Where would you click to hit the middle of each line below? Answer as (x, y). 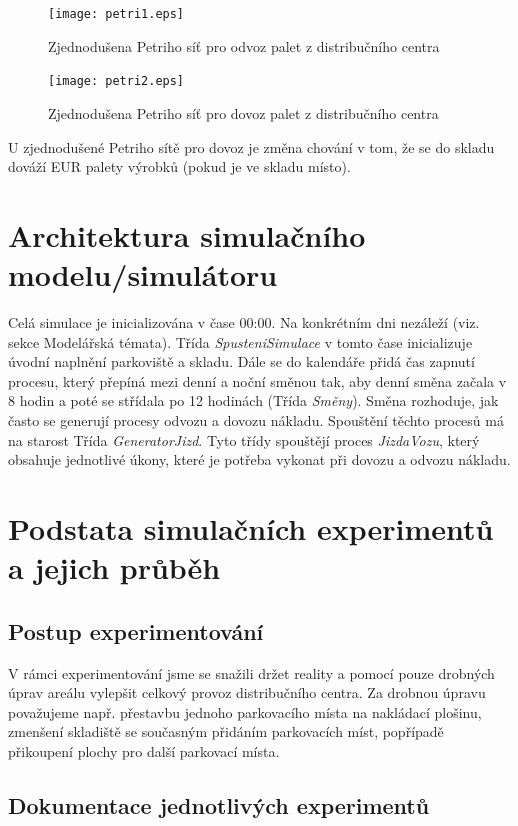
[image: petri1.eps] (116, 14)
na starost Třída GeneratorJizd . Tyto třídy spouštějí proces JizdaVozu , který (244, 439)
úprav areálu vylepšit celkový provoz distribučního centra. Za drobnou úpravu (247, 692)
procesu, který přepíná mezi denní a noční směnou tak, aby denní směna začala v (257, 380)
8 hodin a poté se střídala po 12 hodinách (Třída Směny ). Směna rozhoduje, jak (253, 400)
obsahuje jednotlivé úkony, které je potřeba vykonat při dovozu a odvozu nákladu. (259, 459)
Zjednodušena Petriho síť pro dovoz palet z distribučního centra (243, 112)
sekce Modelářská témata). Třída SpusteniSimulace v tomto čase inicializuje (240, 341)
